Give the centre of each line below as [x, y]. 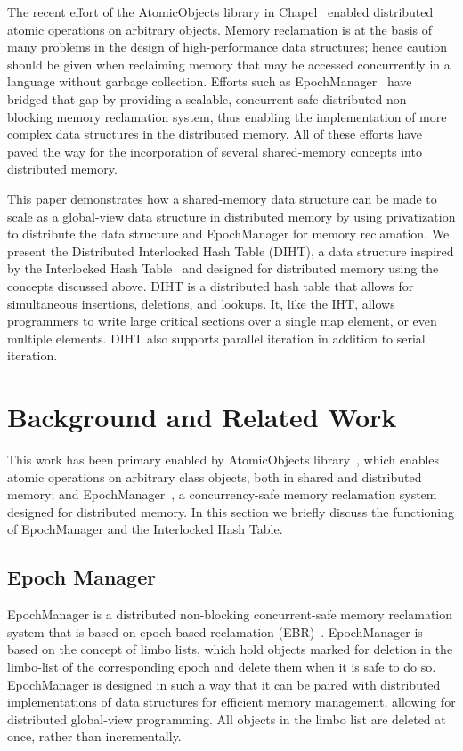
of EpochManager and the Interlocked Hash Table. [145, 529]
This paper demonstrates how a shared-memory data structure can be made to [222, 198]
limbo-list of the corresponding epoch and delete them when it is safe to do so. [222, 666]
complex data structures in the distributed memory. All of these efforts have [215, 134]
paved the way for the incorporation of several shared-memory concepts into [215, 151]
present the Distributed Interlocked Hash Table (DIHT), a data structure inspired [231, 250]
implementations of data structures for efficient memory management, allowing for [231, 702]
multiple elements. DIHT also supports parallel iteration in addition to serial [216, 338]
